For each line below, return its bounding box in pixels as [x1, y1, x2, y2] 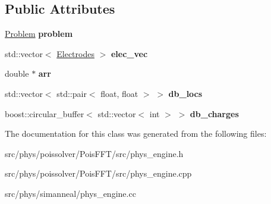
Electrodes [56, 47, 94, 59]
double [5, 67, 29, 80]
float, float [100, 87, 138, 99]
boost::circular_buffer [5, 107, 84, 120]
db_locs [168, 87, 203, 99]
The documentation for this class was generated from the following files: [5, 127, 267, 140]
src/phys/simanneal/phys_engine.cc [5, 187, 136, 199]
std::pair [56, 87, 87, 99]
